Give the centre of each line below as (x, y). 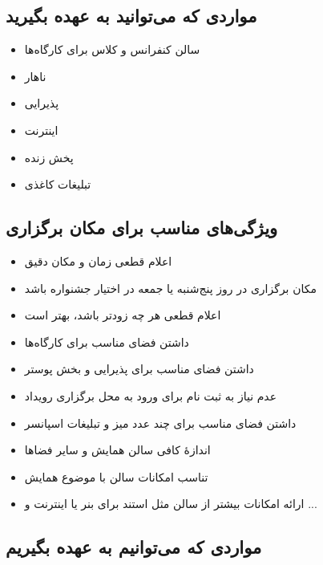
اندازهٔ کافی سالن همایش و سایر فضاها (117, 450)
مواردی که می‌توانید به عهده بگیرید (131, 16)
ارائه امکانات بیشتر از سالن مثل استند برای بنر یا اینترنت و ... (171, 504)
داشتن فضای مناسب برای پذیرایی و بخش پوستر (139, 369)
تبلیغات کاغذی (58, 184)
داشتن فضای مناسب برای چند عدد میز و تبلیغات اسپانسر (160, 423)
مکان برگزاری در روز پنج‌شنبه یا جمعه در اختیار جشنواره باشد (170, 288)
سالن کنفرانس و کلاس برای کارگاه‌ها (112, 49)
